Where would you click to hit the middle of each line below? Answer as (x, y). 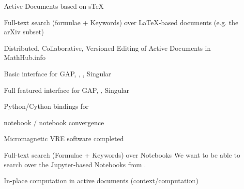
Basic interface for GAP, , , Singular (58, 73)
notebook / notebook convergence (54, 122)
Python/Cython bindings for (46, 106)
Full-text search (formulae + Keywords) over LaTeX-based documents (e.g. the (121, 22)
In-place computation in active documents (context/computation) (101, 181)
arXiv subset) (24, 32)
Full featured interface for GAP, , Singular (67, 90)
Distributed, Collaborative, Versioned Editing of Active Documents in (107, 48)
